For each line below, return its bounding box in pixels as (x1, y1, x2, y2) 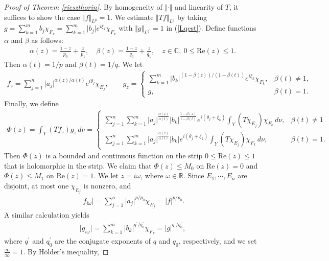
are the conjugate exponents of (55, 235, 151, 246)
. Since (183, 170, 204, 181)
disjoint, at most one (4, 180, 69, 191)
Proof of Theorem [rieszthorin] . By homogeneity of (4, 2, 162, 12)
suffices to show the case (4, 11, 80, 22)
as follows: (31, 34, 63, 45)
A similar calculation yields (4, 209, 89, 220)
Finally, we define (4, 98, 59, 109)
